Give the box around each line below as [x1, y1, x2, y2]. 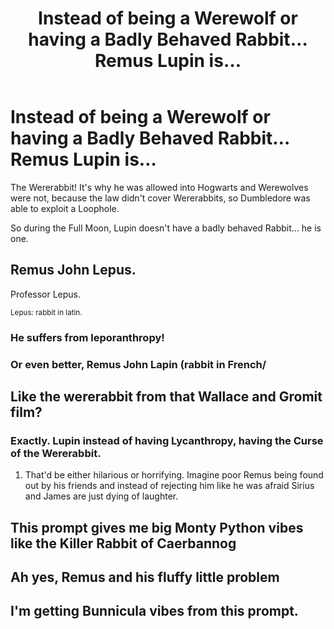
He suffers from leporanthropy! [10, 330, 165, 344]
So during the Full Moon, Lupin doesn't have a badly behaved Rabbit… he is [10, 222, 322, 234]
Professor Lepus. [10, 288, 82, 300]
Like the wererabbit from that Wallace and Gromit [10, 388, 323, 405]
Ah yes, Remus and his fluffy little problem [10, 569, 280, 586]
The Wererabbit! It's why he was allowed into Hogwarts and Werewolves [10, 181, 309, 193]
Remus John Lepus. [10, 262, 137, 279]
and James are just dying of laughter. [24, 490, 179, 502]
